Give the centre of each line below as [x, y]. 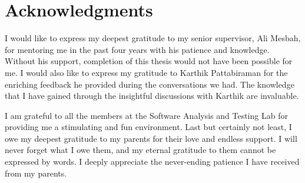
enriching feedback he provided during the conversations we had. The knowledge [150, 84]
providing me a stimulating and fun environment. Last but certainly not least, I [148, 127]
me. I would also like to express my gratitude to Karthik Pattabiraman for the [146, 72]
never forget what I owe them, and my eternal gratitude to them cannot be [140, 150]
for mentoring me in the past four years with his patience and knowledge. [137, 49]
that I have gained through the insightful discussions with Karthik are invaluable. [152, 96]
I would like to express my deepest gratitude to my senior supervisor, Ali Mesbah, [153, 38]
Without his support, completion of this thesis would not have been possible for [149, 61]
